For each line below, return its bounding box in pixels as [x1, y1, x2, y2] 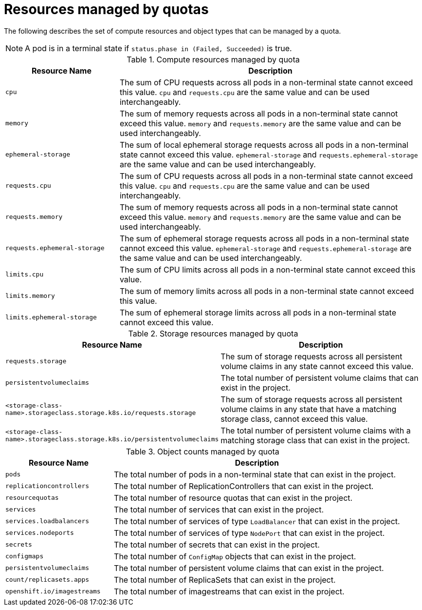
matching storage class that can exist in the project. [220, 435, 410, 445]
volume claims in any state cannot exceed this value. [220, 361, 414, 371]
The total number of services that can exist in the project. [114, 504, 324, 514]
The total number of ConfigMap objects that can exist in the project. [114, 551, 356, 561]
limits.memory [5, 292, 55, 300]
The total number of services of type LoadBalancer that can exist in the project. [114, 516, 400, 526]
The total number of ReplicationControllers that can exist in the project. [114, 481, 374, 491]
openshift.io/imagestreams [5, 588, 101, 595]
